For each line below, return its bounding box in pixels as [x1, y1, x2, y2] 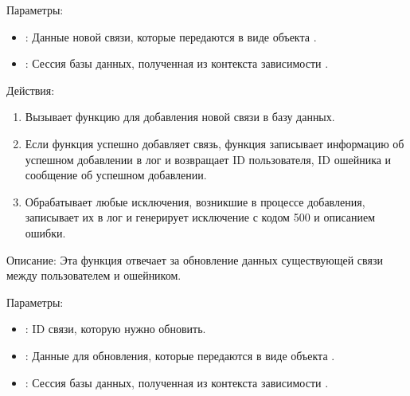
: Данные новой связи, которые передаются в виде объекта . [25, 28, 317, 45]
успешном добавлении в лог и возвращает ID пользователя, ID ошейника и [25, 151, 392, 167]
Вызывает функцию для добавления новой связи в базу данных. [25, 108, 335, 125]
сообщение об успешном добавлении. [25, 167, 207, 183]
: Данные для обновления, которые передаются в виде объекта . [25, 347, 335, 363]
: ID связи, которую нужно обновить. [25, 320, 206, 337]
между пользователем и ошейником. [6, 267, 182, 284]
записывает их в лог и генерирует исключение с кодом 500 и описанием [25, 209, 376, 225]
